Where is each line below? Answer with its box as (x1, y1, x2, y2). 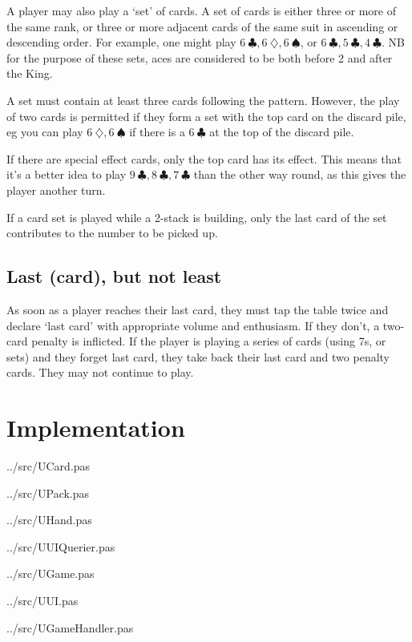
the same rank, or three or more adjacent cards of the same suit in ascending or (6, 18, 398, 34)
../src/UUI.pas (6, 592, 79, 608)
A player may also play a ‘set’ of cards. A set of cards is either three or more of (6, 2, 396, 18)
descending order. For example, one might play (6, 34, 236, 50)
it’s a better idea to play (6, 166, 127, 183)
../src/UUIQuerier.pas (6, 538, 115, 555)
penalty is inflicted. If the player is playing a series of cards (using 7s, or (31, 333, 386, 349)
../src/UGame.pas (6, 565, 95, 582)
